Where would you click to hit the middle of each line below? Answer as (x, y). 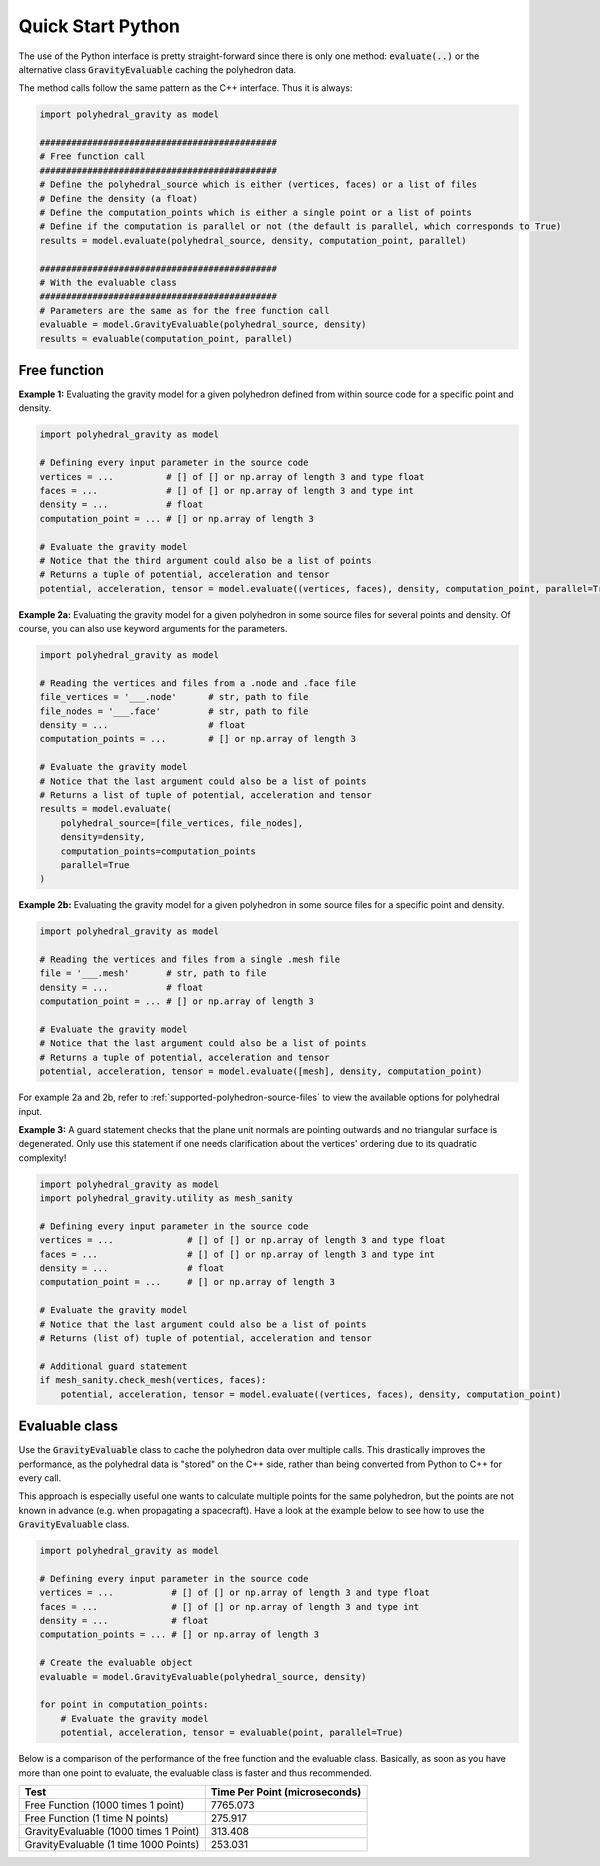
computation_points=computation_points (158, 851)
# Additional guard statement (113, 1366)
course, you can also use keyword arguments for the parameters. (153, 629)
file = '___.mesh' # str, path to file (153, 973)
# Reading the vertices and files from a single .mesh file (190, 959)
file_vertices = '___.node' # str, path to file (174, 697)
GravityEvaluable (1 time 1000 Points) (112, 1844)
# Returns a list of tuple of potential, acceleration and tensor (205, 795)
